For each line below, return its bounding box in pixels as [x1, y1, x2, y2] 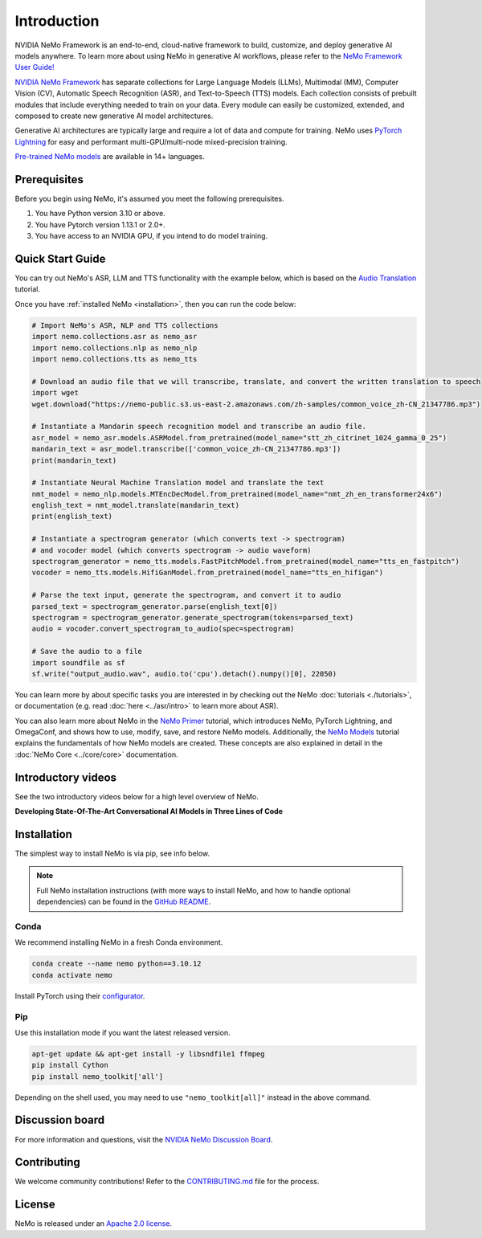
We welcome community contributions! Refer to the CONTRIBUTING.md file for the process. [14, 1177, 320, 1187]
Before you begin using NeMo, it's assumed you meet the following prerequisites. [14, 194, 284, 203]
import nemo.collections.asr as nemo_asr [31, 332, 198, 341]
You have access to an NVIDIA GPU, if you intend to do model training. [35, 231, 268, 241]
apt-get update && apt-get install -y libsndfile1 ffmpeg [31, 1049, 265, 1058]
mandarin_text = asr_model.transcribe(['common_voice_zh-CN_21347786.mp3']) [31, 444, 341, 454]
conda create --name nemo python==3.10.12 [31, 959, 202, 968]
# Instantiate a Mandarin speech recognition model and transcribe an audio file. [31, 422, 367, 431]
